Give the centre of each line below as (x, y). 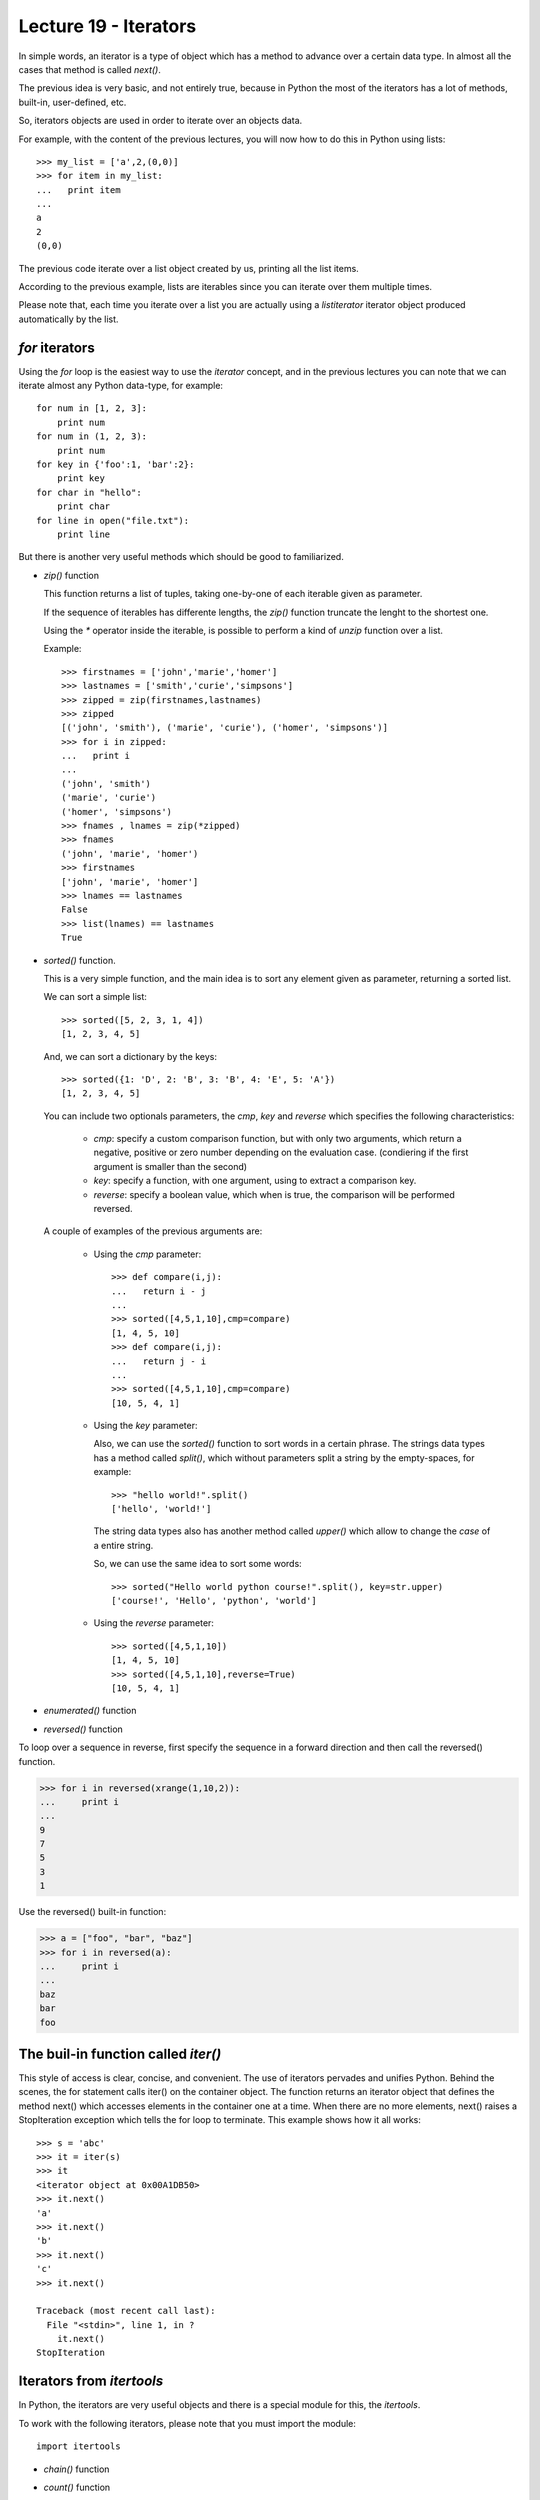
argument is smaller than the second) (170, 1166)
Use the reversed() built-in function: (92, 1912)
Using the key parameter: (145, 1426)
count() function (77, 2487)
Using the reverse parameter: (154, 1623)
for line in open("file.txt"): (113, 520)
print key (80, 478)
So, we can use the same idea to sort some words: (197, 1564)
